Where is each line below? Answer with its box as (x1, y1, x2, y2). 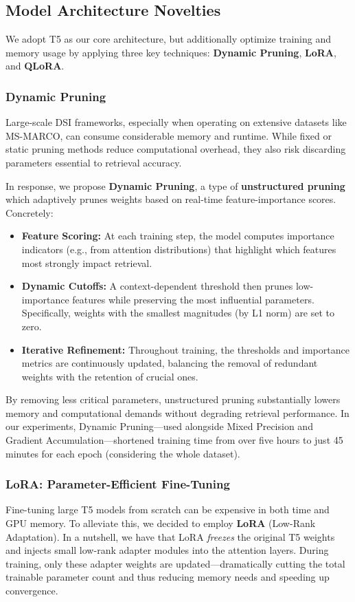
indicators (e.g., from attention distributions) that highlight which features (21, 241, 336, 256)
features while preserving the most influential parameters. (72, 292, 314, 306)
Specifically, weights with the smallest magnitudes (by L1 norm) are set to (21, 305, 335, 320)
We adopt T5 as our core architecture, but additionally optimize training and (5, 32, 331, 46)
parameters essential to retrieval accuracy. (5, 155, 182, 169)
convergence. (5, 583, 58, 598)
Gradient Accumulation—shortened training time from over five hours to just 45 (5, 433, 343, 447)
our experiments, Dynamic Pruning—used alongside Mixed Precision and (5, 419, 313, 433)
